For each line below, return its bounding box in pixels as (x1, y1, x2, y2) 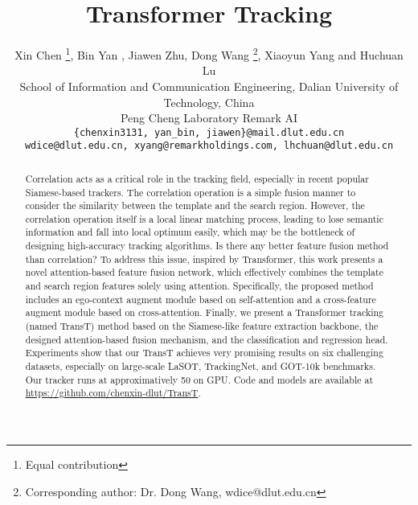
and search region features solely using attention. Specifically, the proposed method (25, 279, 374, 293)
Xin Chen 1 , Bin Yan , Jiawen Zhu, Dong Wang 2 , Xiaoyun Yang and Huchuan (14, 44, 404, 63)
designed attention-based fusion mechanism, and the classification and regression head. (25, 332, 388, 346)
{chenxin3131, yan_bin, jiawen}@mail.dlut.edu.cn (73, 126, 345, 138)
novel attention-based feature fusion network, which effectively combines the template (25, 265, 383, 279)
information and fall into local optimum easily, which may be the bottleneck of (25, 225, 355, 239)
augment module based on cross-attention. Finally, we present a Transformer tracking (25, 306, 384, 319)
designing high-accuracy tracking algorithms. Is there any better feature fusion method (25, 239, 389, 252)
